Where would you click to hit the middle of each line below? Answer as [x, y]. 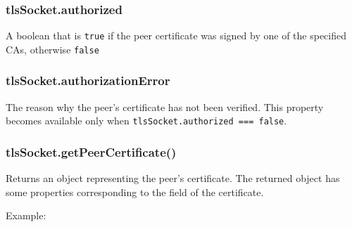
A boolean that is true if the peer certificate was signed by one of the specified [176, 35]
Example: [26, 215]
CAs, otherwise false [52, 49]
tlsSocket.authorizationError [88, 80]
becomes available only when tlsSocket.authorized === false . [146, 121]
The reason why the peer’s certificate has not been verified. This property [165, 106]
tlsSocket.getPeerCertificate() [91, 151]
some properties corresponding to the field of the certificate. [135, 192]
